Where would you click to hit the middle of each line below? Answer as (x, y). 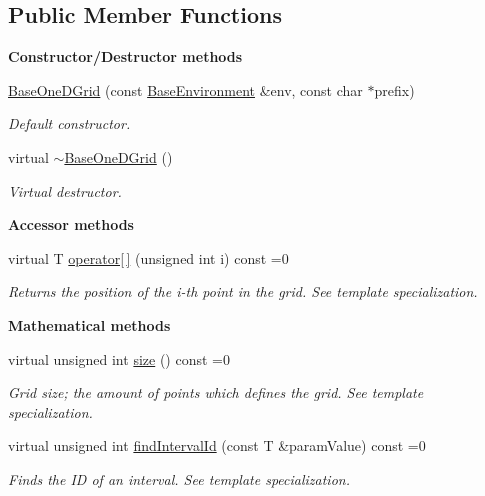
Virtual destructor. (65, 190)
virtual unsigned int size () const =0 (119, 358)
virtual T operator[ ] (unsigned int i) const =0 (148, 257)
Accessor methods (71, 224)
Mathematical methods (89, 324)
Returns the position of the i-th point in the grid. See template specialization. (243, 291)
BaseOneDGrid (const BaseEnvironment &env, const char (185, 89)
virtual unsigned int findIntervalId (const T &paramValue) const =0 (217, 445)
